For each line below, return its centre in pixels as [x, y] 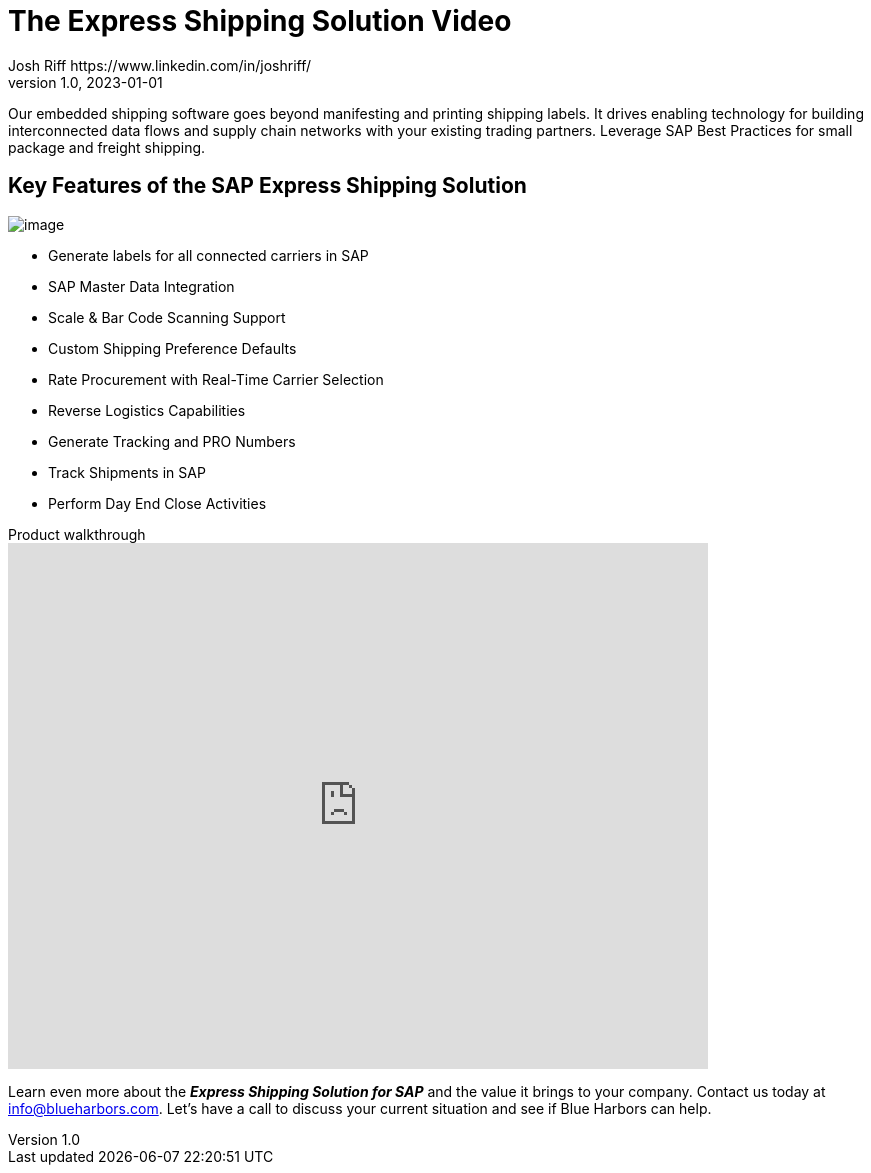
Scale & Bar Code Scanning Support [167, 317]
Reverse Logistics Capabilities [147, 410]
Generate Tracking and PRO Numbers [172, 441]
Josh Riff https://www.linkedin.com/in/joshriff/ [160, 65]
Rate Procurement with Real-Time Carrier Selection [216, 379]
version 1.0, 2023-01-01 [85, 82]
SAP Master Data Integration [141, 286]
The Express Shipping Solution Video [260, 21]
